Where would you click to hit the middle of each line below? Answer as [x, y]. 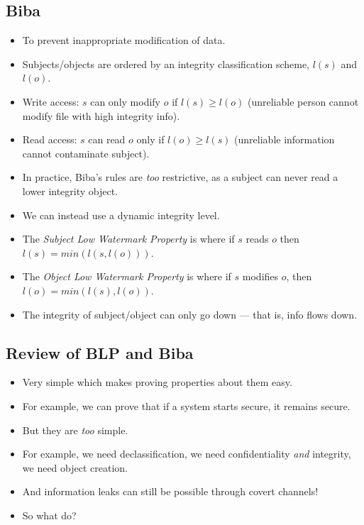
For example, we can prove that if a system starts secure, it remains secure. [186, 405]
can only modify [126, 101]
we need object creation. [75, 467]
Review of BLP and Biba [100, 352]
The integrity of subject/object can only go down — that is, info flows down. [190, 314]
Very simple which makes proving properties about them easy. [157, 382]
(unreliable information [285, 139]
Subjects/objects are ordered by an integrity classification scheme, [166, 63]
